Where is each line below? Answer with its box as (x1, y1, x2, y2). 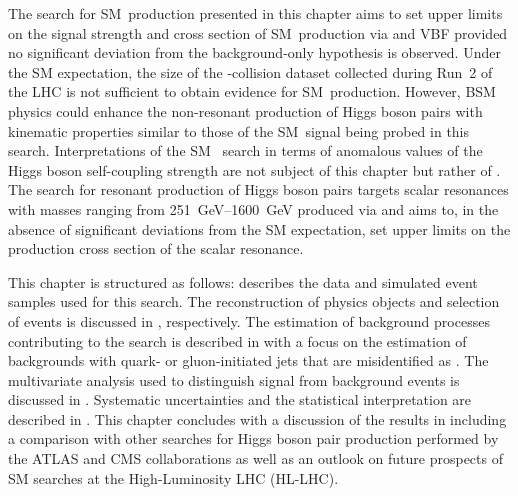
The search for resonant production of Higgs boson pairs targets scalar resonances (8, 179, 509, 200)
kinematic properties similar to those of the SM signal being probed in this (8, 120, 470, 141)
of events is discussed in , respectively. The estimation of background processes (8, 310, 490, 331)
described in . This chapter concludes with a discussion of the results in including (8, 408, 507, 429)
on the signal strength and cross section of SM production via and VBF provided (8, 22, 508, 43)
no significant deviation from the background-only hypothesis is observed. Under (8, 42, 501, 63)
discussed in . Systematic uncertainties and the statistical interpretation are (8, 389, 472, 410)
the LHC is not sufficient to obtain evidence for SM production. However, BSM (8, 81, 496, 102)
